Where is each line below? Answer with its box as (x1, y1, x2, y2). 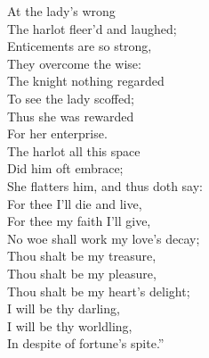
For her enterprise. (7, 124, 108, 143)
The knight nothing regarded (7, 71, 165, 90)
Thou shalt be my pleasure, (7, 263, 157, 282)
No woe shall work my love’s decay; (7, 229, 200, 247)
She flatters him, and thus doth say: (7, 176, 204, 195)
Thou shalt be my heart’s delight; (7, 281, 190, 300)
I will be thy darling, (7, 299, 120, 318)
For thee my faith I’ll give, (7, 212, 151, 230)
